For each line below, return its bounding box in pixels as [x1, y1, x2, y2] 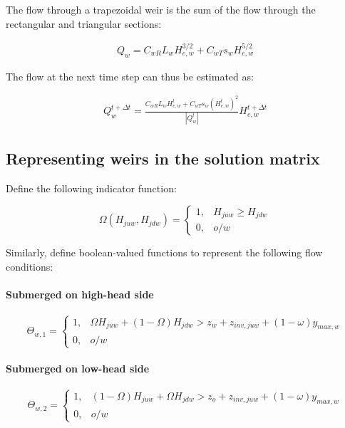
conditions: [6, 259, 53, 273]
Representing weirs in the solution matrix [6, 147, 320, 169]
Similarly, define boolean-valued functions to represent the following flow [6, 245, 323, 260]
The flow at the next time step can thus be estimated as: [6, 68, 254, 83]
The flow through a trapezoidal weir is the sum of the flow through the [6, 2, 316, 16]
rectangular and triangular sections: [6, 16, 162, 31]
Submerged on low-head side [6, 361, 150, 376]
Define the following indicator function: [6, 180, 177, 195]
